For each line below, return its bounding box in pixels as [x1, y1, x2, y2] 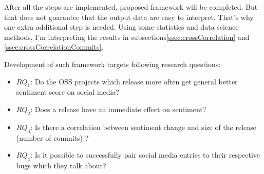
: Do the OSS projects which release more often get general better [30, 76, 238, 86]
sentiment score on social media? [16, 86, 119, 97]
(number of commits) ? [16, 132, 89, 143]
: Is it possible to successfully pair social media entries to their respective [30, 149, 260, 160]
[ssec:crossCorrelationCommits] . [4, 41, 104, 52]
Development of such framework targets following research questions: [4, 58, 221, 69]
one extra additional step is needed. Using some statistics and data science [4, 21, 239, 32]
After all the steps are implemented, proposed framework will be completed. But [4, 2, 258, 12]
